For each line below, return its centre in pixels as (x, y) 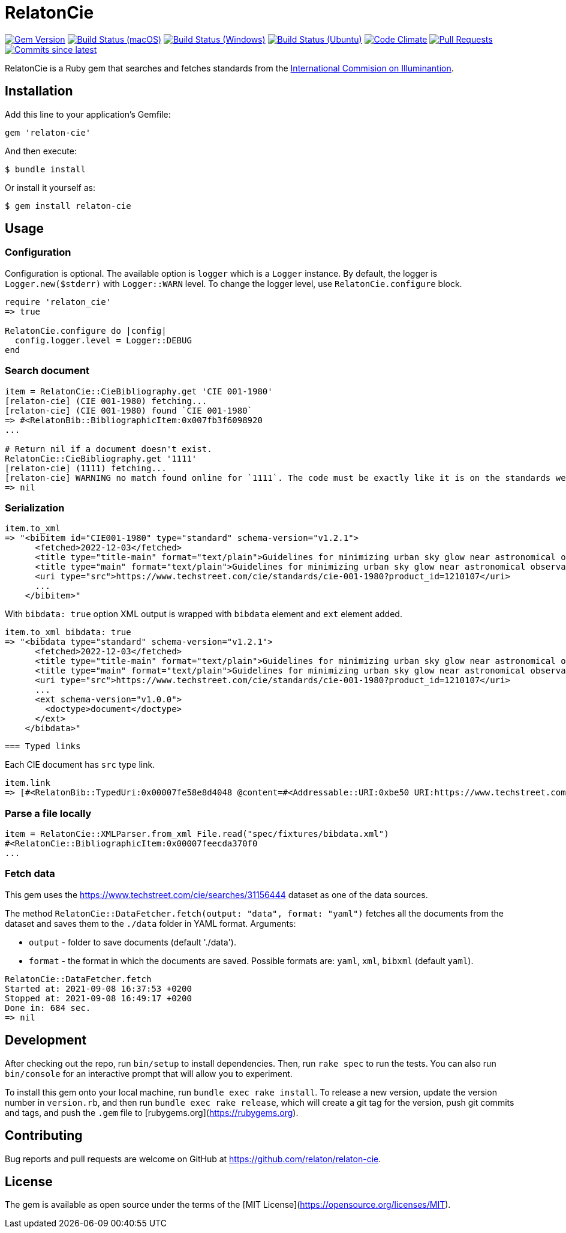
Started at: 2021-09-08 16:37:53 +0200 (98, 988)
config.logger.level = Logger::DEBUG (103, 340)
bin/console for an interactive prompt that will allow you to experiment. (149, 1073)
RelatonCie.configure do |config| (86, 330)
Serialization (35, 508)
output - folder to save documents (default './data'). (133, 942)
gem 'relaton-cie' (48, 132)
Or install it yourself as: (50, 187)
